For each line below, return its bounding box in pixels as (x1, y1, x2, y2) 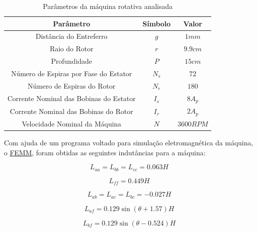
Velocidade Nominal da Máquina (21, 118, 121, 129)
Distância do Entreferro (35, 31, 107, 41)
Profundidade (51, 56, 92, 66)
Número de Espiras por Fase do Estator (11, 68, 132, 78)
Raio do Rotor (50, 43, 93, 54)
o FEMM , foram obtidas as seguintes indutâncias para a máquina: (4, 147, 206, 157)
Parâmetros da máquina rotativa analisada (43, 1, 173, 11)
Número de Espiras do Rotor (27, 80, 115, 91)
